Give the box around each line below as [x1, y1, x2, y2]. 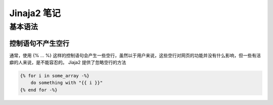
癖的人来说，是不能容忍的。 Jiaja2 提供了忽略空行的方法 [9, 60, 126, 66]
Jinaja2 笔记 [9, 8, 61, 19]
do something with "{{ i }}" [30, 80, 103, 86]
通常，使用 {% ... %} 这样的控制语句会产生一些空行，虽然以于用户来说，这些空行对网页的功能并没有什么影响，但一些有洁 [9, 52, 261, 58]
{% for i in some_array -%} [20, 73, 89, 79]
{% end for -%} [20, 87, 58, 93]
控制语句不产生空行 [9, 39, 69, 47]
